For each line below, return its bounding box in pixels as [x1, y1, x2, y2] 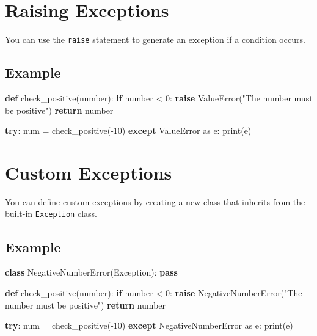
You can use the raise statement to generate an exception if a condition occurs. [5, 33, 305, 46]
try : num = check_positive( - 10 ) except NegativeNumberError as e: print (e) [5, 319, 293, 332]
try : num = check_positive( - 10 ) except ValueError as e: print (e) [5, 124, 252, 137]
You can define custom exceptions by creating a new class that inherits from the [5, 195, 305, 208]
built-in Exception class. [5, 207, 97, 220]
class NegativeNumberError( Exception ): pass [5, 266, 178, 279]
